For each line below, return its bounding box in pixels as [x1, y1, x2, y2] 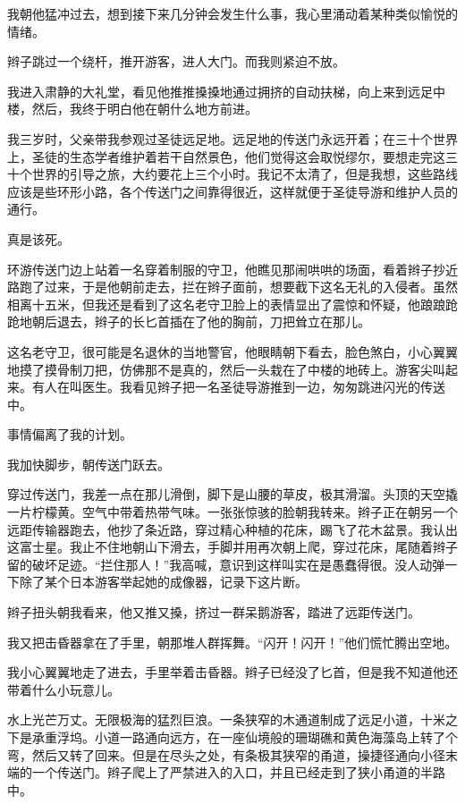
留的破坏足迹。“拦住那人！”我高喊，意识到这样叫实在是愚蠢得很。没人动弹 [7, 554, 445, 573]
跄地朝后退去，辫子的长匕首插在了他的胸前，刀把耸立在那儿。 [7, 312, 370, 331]
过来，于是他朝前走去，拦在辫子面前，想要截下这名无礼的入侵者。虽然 [44, 277, 458, 296]
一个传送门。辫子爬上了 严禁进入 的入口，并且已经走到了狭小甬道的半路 [31, 763, 445, 782]
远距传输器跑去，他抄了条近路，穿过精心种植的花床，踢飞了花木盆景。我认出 [7, 520, 458, 538]
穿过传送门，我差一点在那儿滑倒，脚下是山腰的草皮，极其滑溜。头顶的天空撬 [7, 485, 458, 504]
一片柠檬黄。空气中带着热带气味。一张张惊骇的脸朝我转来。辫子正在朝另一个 [7, 503, 458, 521]
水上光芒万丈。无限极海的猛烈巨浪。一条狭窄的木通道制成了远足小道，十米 [7, 710, 445, 729]
